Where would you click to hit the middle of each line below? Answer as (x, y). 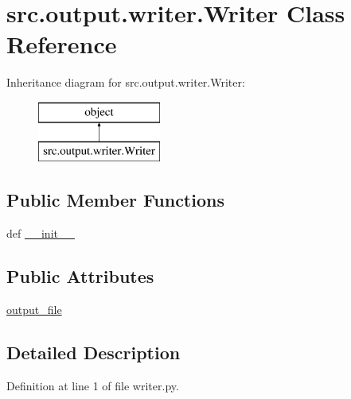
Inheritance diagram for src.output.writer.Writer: (126, 82)
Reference (62, 44)
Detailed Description (94, 353)
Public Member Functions (115, 200)
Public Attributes (80, 276)
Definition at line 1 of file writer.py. (93, 385)
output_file (34, 310)
